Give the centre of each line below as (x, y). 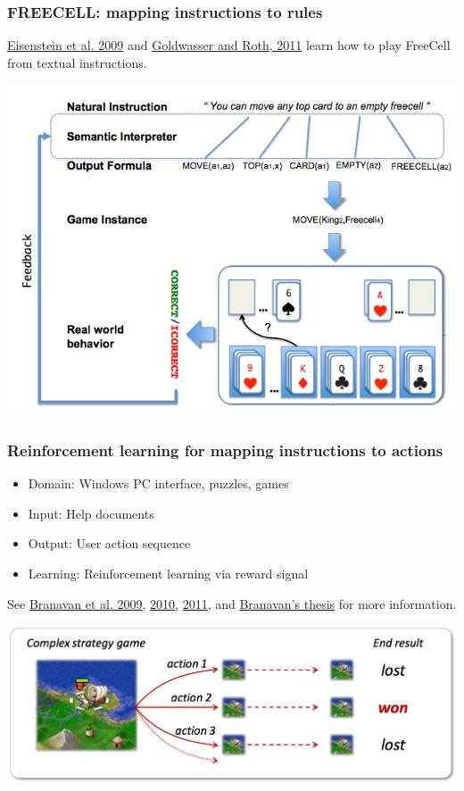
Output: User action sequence (109, 543)
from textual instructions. (77, 62)
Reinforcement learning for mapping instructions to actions (225, 450)
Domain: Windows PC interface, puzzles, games (158, 483)
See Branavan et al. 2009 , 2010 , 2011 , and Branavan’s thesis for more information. (232, 603)
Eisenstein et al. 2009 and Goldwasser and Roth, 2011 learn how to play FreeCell (229, 45)
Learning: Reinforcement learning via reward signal (168, 573)
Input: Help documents (91, 513)
